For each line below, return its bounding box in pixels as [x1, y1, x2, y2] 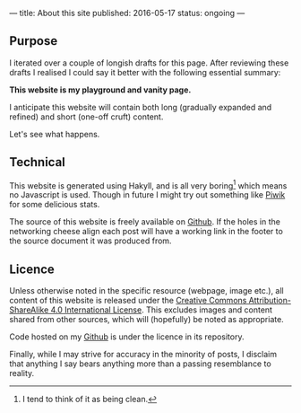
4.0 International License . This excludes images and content [50, 304, 273, 315]
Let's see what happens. [9, 128, 100, 139]
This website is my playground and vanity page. [9, 84, 192, 95]
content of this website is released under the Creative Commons [9, 295, 247, 306]
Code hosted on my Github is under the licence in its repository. [9, 331, 245, 342]
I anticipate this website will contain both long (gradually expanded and [9, 101, 272, 112]
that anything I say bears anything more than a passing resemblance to [9, 358, 271, 369]
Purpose [9, 33, 58, 48]
